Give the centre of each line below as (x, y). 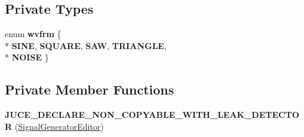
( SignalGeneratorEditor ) (59, 126)
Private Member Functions (90, 89)
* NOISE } (27, 57)
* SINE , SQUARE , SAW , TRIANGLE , (86, 45)
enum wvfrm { (33, 34)
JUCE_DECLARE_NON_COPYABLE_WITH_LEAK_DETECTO (152, 115)
